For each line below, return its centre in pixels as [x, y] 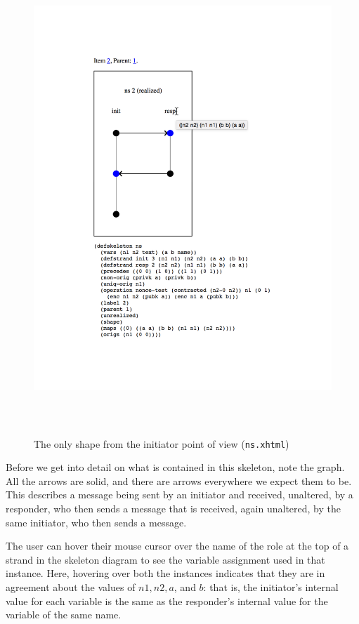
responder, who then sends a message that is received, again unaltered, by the [173, 509]
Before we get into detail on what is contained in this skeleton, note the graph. [175, 467]
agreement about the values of [71, 587]
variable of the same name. [64, 615]
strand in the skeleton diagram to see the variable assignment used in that [165, 559]
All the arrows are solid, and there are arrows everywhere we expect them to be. [179, 480]
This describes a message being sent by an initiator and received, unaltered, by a [179, 494]
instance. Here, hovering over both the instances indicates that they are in [165, 573]
